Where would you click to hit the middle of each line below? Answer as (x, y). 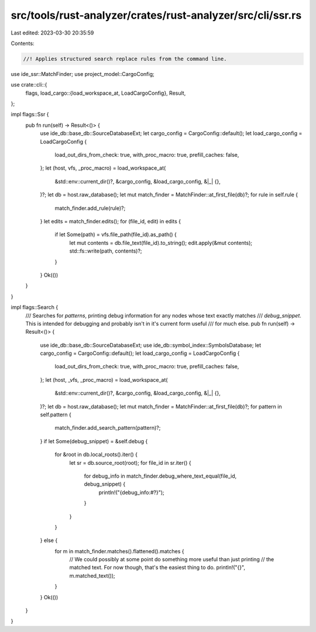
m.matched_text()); (92, 575)
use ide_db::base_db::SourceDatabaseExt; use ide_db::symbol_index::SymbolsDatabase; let (151, 345)
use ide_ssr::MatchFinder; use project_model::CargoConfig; (83, 74)
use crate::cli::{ (29, 85)
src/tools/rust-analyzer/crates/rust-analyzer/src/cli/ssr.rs (156, 15)
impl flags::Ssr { (30, 115)
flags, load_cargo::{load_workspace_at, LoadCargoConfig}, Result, (106, 93)
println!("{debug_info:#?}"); (132, 492)
